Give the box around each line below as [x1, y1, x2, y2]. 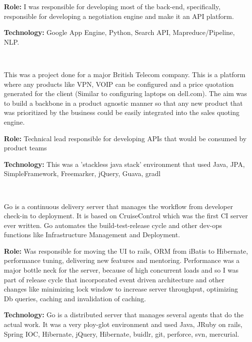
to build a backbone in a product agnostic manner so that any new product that [4, 98, 243, 108]
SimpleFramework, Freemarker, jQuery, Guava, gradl [4, 168, 161, 179]
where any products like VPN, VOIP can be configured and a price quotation [4, 79, 234, 89]
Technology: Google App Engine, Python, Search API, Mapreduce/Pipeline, [4, 27, 235, 37]
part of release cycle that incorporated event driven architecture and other [4, 274, 224, 284]
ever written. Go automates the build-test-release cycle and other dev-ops [4, 220, 222, 230]
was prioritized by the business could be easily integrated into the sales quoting [4, 107, 239, 117]
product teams [4, 143, 47, 153]
